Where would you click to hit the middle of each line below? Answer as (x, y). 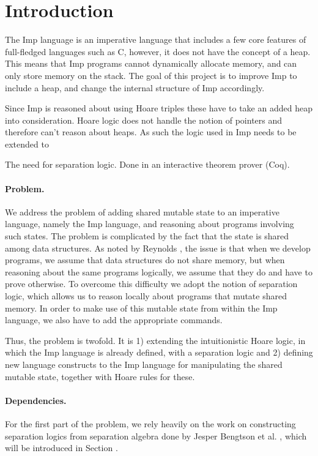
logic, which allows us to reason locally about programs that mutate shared (146, 296)
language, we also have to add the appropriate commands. (114, 320)
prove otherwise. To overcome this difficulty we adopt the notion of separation (151, 284)
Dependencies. (36, 400)
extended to (27, 144)
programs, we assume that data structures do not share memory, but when (145, 260)
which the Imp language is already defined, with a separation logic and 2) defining (159, 352)
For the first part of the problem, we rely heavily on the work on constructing (150, 423)
